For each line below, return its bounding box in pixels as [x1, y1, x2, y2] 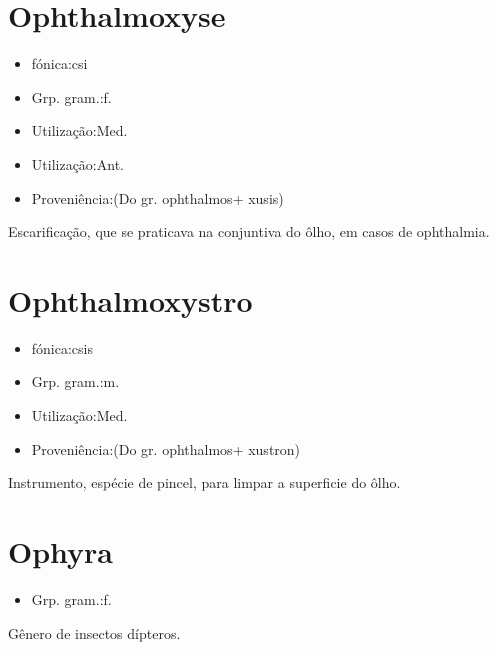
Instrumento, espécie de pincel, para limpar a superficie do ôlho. [8, 472, 401, 493]
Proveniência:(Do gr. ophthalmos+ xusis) [31, 187, 284, 208]
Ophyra [8, 530, 114, 571]
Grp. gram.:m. [31, 371, 120, 392]
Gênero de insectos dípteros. [8, 622, 181, 643]
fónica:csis [31, 337, 94, 358]
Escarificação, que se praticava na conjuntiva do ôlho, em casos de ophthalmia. [8, 221, 490, 242]
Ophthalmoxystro [8, 279, 253, 320]
